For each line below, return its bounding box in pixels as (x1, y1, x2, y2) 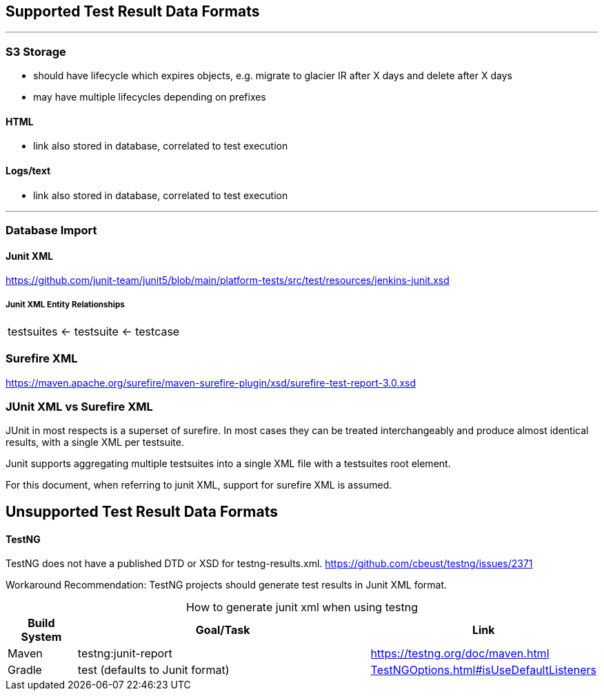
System (21, 630, 62, 644)
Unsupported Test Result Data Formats (6, 502, 278, 520)
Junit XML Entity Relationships (6, 299, 125, 309)
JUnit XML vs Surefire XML (6, 400, 153, 414)
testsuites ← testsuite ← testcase (8, 324, 180, 338)
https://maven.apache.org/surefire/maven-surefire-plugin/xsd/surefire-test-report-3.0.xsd (6, 376, 416, 389)
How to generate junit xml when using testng (185, 600, 419, 615)
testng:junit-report (77, 646, 172, 661)
